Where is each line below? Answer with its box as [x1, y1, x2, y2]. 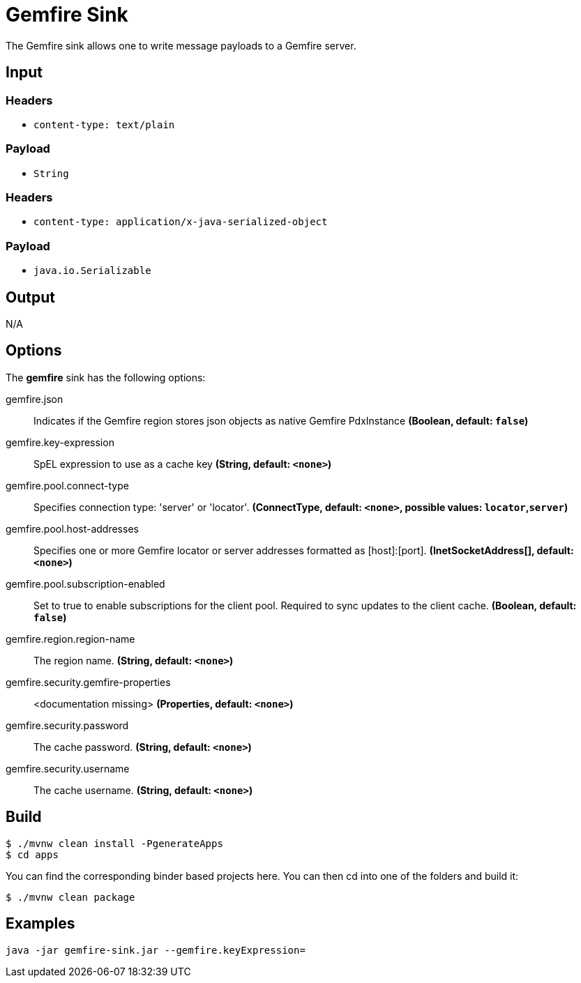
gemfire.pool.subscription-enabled [6, 577, 165, 590]
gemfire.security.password [6, 719, 129, 731]
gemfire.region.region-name [6, 632, 135, 645]
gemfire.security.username [6, 762, 130, 775]
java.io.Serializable [33, 265, 151, 277]
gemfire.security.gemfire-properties [6, 676, 171, 688]
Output [6, 288, 55, 306]
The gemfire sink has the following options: [6, 371, 206, 383]
